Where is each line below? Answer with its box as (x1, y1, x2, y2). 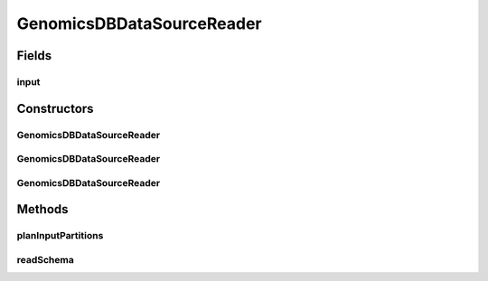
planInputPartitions (16, 229, 104, 242)
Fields (16, 48, 52, 63)
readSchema (16, 253, 74, 266)
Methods (16, 201, 69, 217)
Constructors (16, 100, 94, 117)
